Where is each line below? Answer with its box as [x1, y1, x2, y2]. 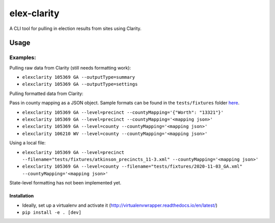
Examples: [9, 54, 36, 61]
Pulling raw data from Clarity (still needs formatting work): [9, 65, 131, 71]
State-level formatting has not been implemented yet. [9, 180, 122, 186]
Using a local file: [9, 140, 46, 146]
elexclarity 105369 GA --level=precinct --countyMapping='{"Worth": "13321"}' [22, 109, 224, 115]
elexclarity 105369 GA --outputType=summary [22, 74, 135, 80]
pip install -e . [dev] [22, 209, 81, 215]
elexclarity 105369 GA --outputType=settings [22, 81, 138, 87]
